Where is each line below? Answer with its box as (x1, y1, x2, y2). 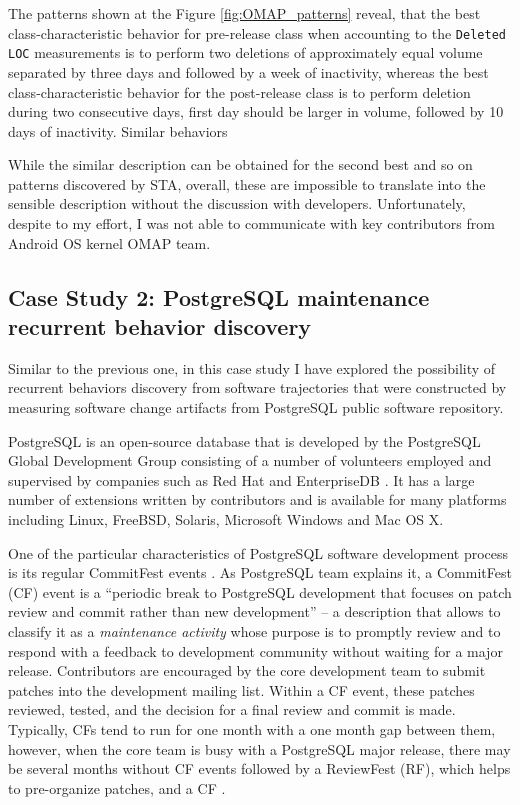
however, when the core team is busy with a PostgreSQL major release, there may (8, 738, 511, 759)
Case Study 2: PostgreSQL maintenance (8, 281, 430, 312)
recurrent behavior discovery (8, 311, 312, 342)
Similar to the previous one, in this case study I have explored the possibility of (8, 357, 496, 378)
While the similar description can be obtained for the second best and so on (8, 154, 473, 175)
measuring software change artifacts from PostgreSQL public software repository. (8, 397, 504, 418)
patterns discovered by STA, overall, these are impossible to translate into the (8, 173, 486, 194)
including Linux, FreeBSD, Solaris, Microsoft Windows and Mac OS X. (8, 509, 444, 529)
